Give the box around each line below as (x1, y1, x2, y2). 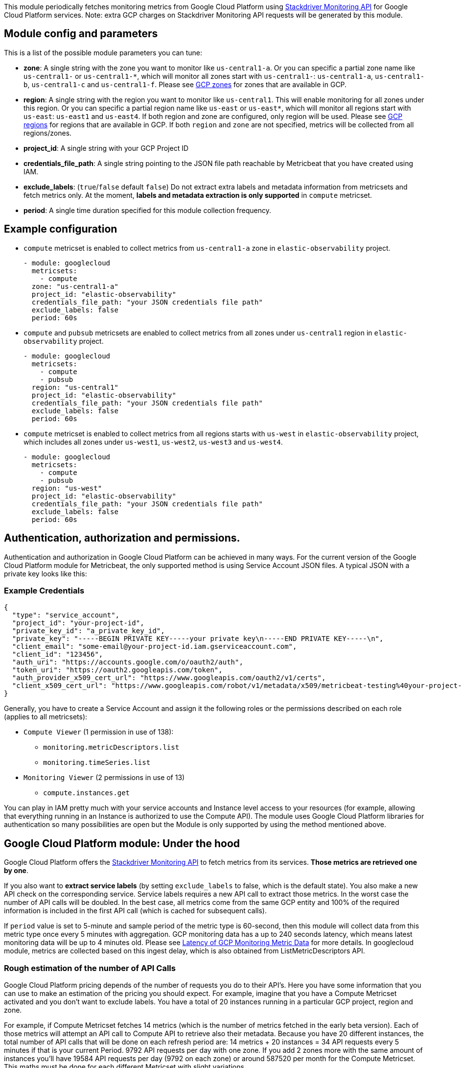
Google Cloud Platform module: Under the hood (4, 837, 240, 850)
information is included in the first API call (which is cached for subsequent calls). (4, 906, 267, 915)
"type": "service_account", (12, 611, 120, 619)
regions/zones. (23, 128, 72, 137)
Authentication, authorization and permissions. (4, 532, 240, 545)
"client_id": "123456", (12, 650, 103, 659)
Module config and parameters (4, 27, 158, 40)
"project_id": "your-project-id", (12, 619, 144, 627)
